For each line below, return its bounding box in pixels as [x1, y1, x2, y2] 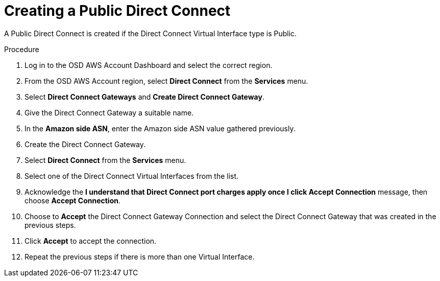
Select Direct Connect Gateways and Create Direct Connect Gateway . [25, 92, 264, 101]
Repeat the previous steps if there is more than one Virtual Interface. [25, 252, 255, 261]
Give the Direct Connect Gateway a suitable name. [25, 108, 194, 117]
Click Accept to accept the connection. [25, 236, 157, 245]
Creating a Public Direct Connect [4, 2, 231, 19]
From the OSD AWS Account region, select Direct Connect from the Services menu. [25, 76, 308, 85]
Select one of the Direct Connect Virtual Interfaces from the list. [25, 171, 239, 180]
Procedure [4, 44, 39, 54]
